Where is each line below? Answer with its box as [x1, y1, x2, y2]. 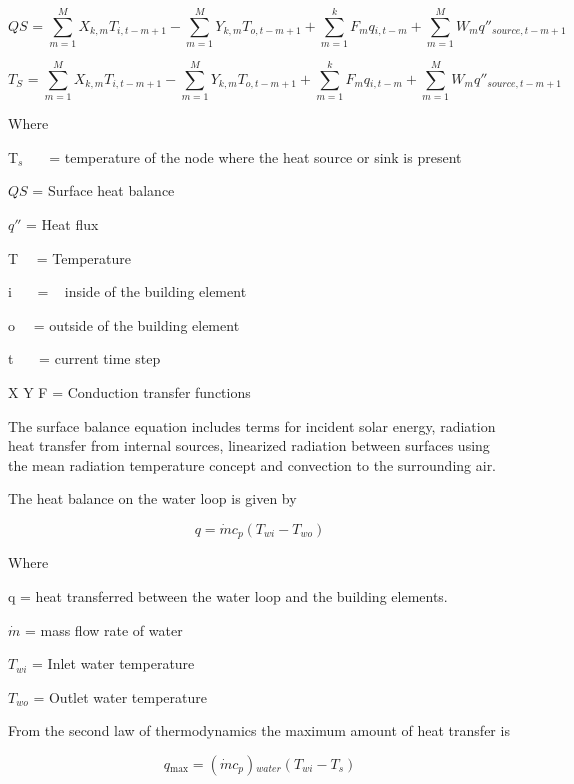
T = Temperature [8, 247, 131, 268]
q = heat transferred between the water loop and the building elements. [8, 586, 448, 607]
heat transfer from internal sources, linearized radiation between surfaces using [8, 435, 490, 456]
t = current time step [8, 348, 161, 369]
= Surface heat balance [32, 180, 175, 201]
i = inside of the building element [8, 281, 247, 302]
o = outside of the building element [8, 314, 240, 335]
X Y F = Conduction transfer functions [8, 382, 251, 402]
